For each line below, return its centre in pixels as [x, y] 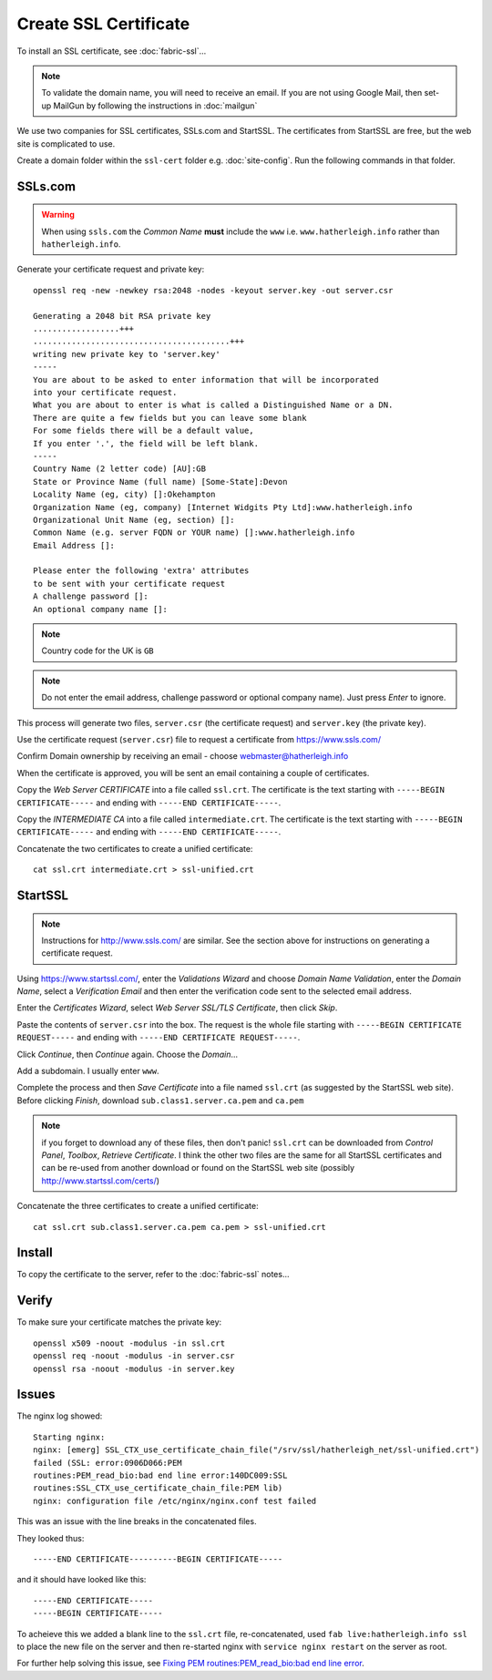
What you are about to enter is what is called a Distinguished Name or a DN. [213, 405]
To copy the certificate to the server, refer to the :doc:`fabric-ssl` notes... [154, 1275]
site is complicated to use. [66, 143]
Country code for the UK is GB [97, 650]
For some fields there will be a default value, [143, 431]
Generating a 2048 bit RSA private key [122, 316]
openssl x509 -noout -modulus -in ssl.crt [129, 1343]
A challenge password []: [91, 596]
